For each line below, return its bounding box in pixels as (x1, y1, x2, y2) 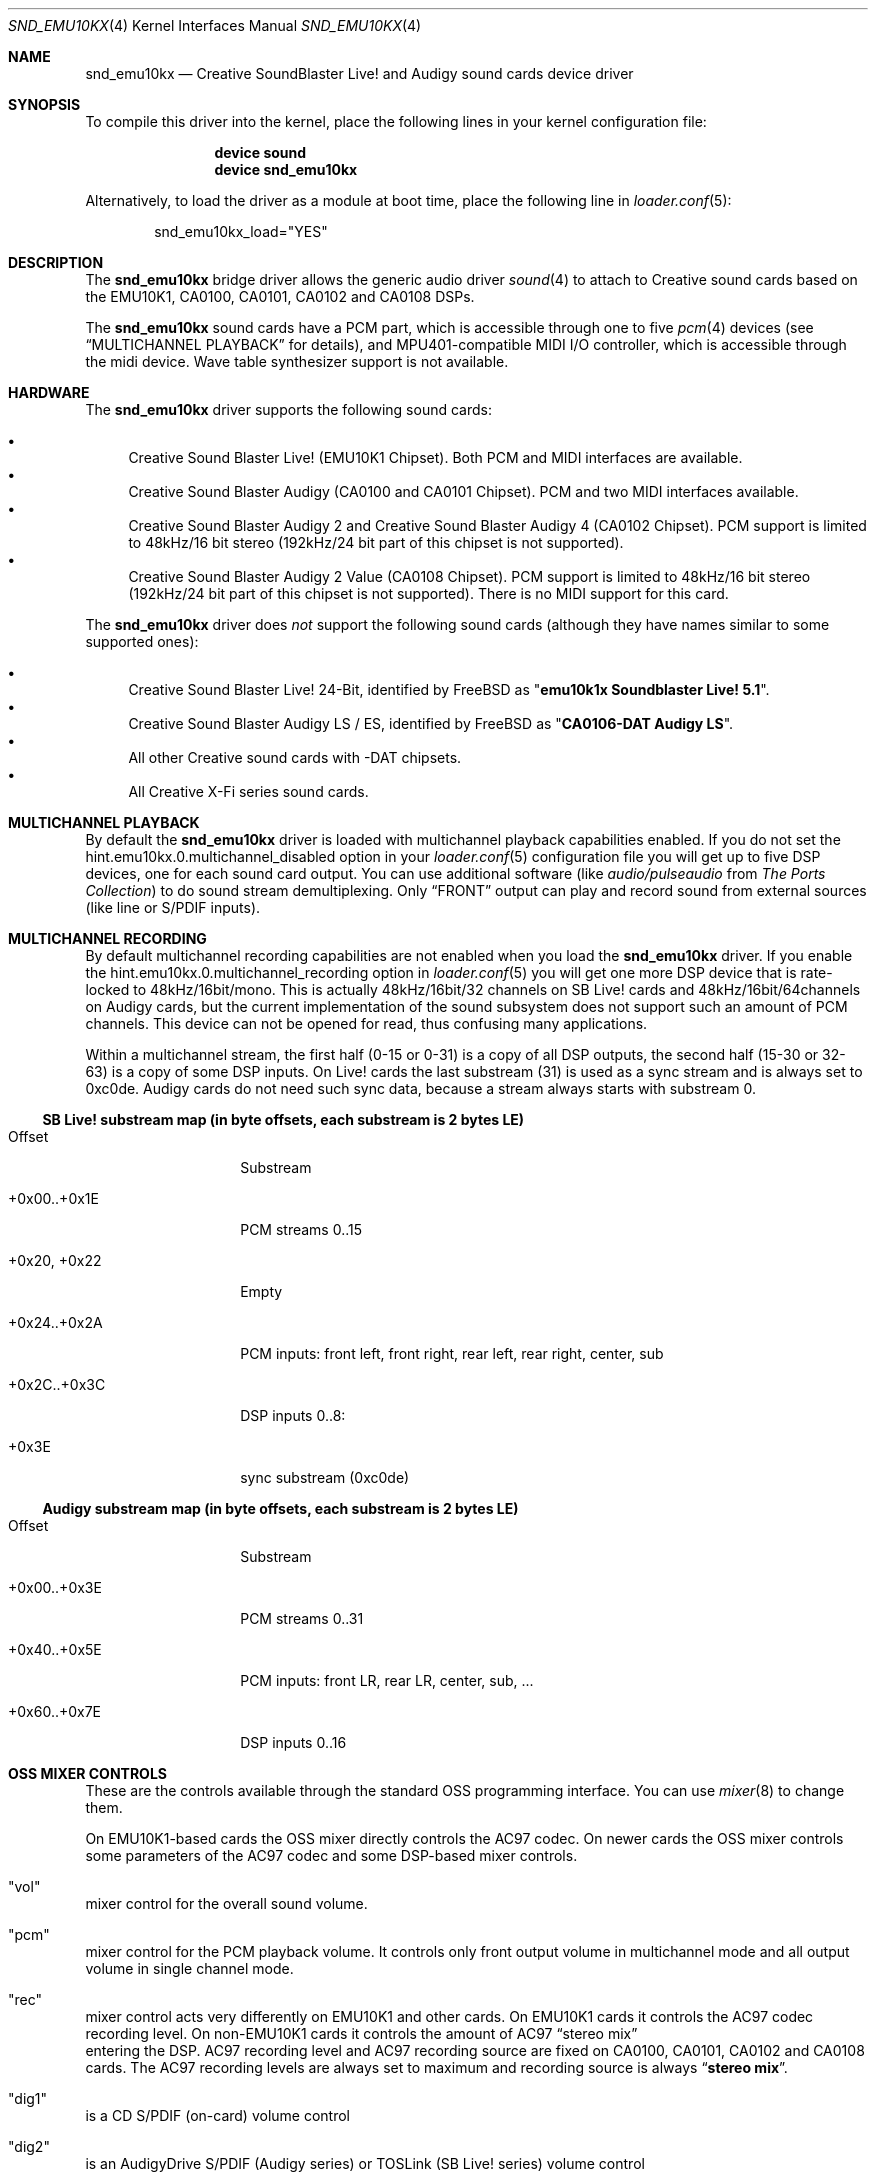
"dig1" (8, 2090, 48, 2107)
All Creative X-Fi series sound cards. (128, 783, 369, 800)
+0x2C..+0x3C (8, 1376, 106, 1393)
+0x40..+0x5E (8, 1641, 102, 1658)
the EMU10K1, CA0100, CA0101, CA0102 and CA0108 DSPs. (85, 288, 475, 305)
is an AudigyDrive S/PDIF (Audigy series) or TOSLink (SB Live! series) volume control (85, 2155, 645, 2172)
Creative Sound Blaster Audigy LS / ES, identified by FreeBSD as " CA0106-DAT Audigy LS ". (128, 715, 734, 732)
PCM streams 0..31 (240, 1610, 364, 1627)
